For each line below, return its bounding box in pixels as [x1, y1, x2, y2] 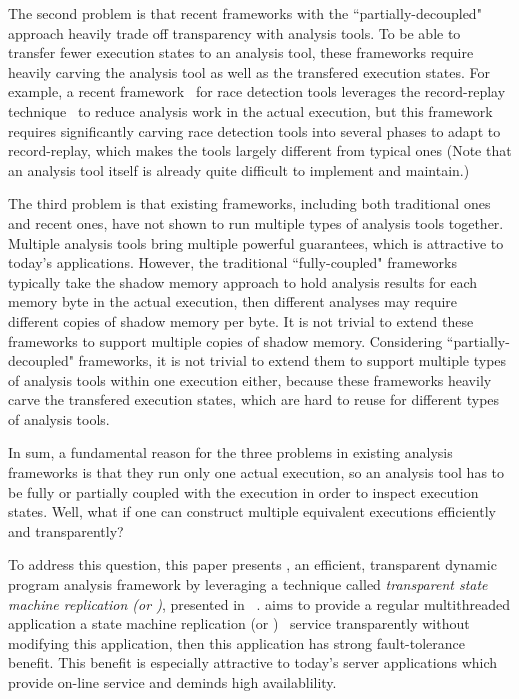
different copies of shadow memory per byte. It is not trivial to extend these [8, 310, 474, 331]
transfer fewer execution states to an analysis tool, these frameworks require [8, 42, 474, 63]
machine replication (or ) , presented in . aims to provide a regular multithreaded [8, 593, 510, 614]
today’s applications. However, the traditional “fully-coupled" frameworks [8, 252, 457, 273]
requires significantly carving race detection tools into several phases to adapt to [8, 120, 501, 141]
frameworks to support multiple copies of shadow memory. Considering [8, 330, 443, 351]
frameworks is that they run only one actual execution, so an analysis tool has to [8, 462, 505, 483]
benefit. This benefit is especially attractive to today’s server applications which [8, 652, 498, 673]
